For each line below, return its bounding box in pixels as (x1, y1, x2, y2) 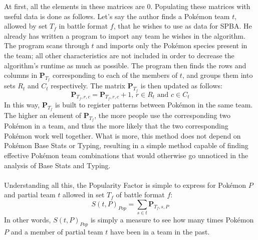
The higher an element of (4, 109, 82, 120)
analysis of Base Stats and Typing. (4, 160, 111, 170)
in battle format (59, 21, 108, 31)
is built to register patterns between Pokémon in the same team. (55, 99, 253, 109)
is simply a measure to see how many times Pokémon (90, 214, 254, 225)
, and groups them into (182, 70, 253, 80)
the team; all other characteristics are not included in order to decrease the (4, 50, 234, 60)
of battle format (116, 189, 165, 200)
